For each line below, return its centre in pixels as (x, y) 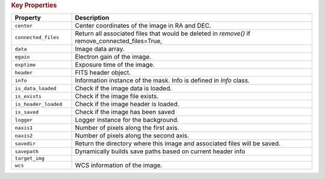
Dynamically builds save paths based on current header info (160, 151)
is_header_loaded (39, 104)
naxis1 (24, 128)
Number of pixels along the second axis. (132, 136)
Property (28, 18)
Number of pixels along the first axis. (127, 128)
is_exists (28, 96)
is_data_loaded (36, 88)
